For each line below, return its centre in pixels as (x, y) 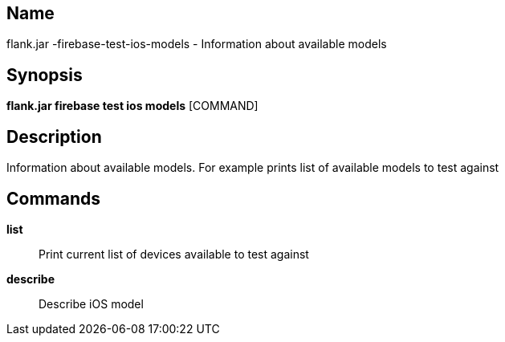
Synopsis (45, 75)
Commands (54, 198)
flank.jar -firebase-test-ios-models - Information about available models (197, 44)
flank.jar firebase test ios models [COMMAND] (132, 106)
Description (54, 136)
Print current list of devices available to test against (174, 254)
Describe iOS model (91, 303)
